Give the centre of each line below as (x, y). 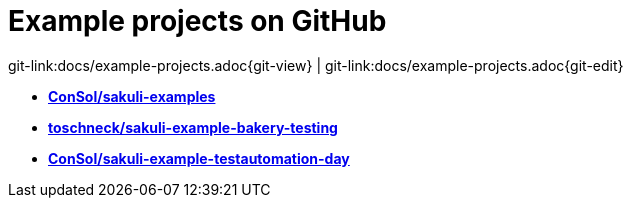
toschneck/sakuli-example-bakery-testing (193, 127)
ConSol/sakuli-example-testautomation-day (199, 158)
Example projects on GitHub (197, 21)
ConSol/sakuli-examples (132, 96)
